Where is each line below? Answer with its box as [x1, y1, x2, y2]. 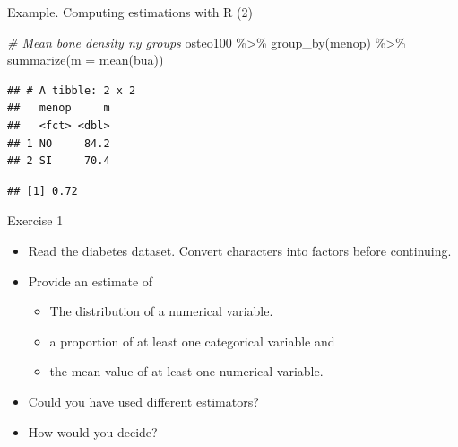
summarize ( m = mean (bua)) [7, 50, 164, 69]
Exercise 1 [7, 211, 64, 230]
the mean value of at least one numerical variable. [49, 362, 324, 381]
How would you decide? [28, 422, 158, 441]
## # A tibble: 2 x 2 [7, 83, 136, 97]
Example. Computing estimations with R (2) [7, 3, 253, 21]
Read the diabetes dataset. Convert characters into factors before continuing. [28, 241, 452, 259]
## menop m [7, 101, 110, 115]
